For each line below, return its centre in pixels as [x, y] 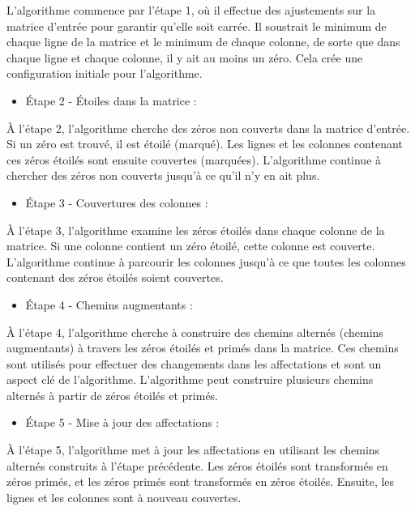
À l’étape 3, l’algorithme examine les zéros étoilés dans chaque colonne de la [196, 230]
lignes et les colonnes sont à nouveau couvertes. [124, 497]
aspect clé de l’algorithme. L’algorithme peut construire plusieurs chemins [190, 379]
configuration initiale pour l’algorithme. [105, 73]
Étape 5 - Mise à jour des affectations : [122, 422]
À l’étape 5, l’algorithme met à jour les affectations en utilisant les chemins [193, 450]
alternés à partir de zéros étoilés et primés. [113, 395]
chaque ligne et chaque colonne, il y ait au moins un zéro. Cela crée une [185, 57]
